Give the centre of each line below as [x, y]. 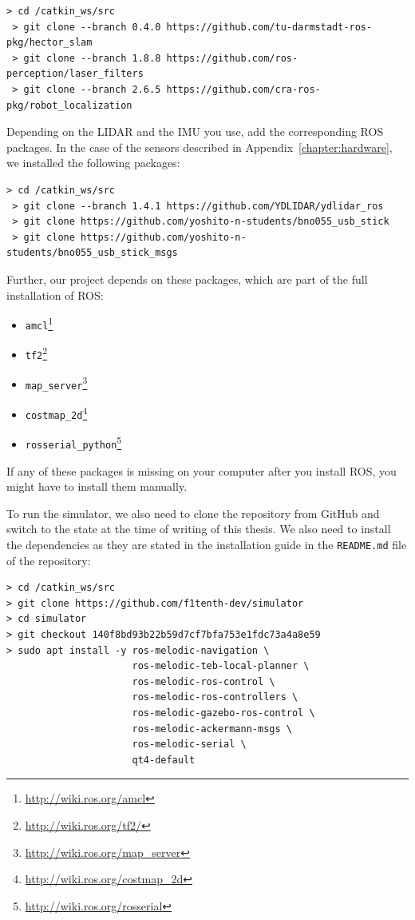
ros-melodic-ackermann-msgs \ [212, 729]
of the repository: [49, 560]
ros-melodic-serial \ [189, 745]
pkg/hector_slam [49, 43]
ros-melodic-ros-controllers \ [215, 697]
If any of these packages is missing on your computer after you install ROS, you [202, 470]
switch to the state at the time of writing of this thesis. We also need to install [199, 529]
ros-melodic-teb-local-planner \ [221, 666]
